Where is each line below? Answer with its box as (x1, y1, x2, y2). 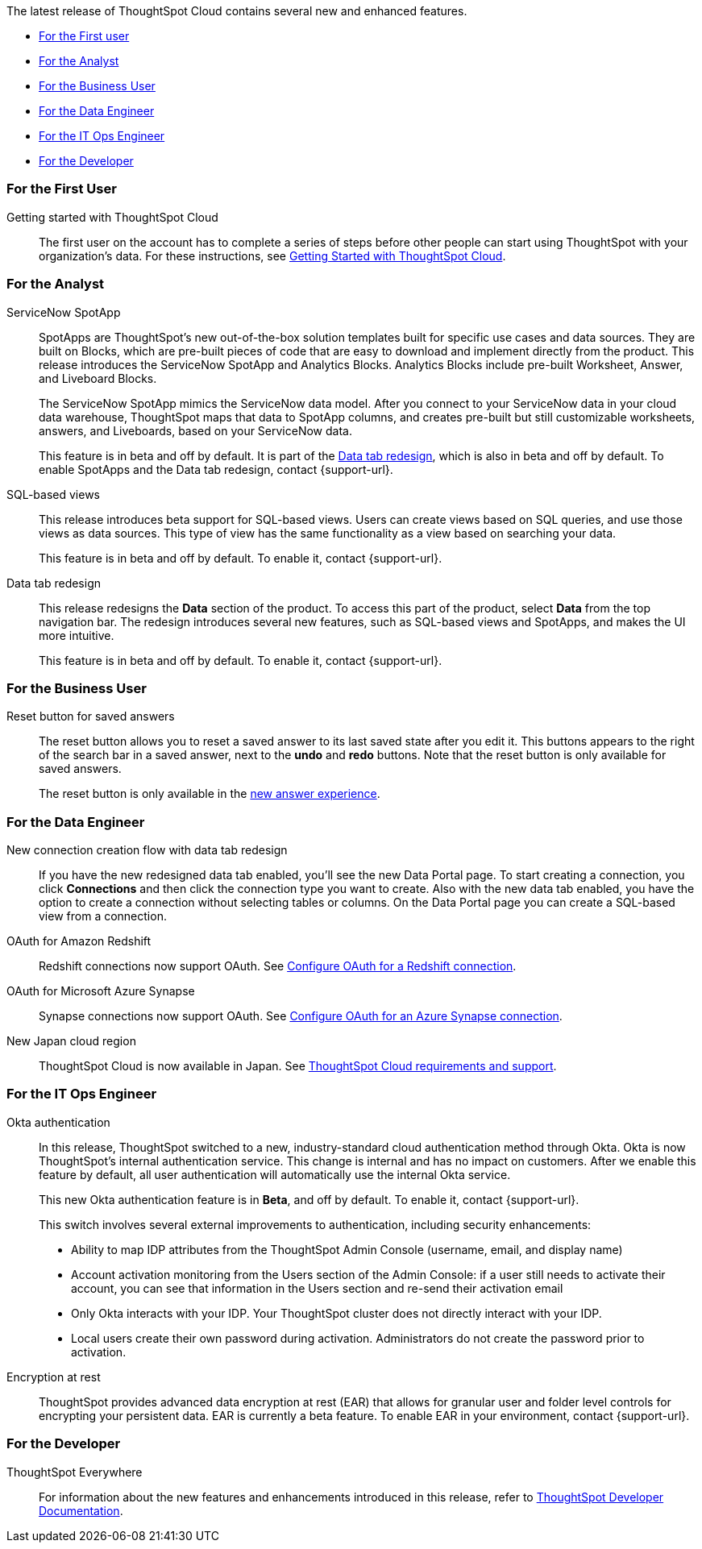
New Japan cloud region (6, 1034, 136, 1048)
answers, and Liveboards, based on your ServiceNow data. (39, 423, 352, 438)
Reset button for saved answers (6, 709, 175, 724)
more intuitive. (39, 628, 114, 642)
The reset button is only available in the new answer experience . (39, 787, 380, 801)
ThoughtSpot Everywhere (6, 1464, 143, 1479)
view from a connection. (39, 909, 167, 923)
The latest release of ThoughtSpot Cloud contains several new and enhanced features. (6, 4, 467, 18)
